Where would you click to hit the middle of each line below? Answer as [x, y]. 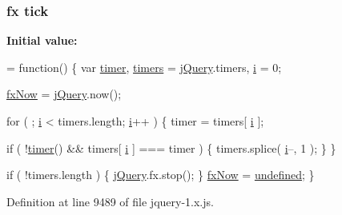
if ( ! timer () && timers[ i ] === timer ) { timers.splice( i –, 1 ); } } [171, 147]
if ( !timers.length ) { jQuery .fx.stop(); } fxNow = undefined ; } [161, 175]
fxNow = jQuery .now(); [64, 94]
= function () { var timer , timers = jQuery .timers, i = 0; [144, 67]
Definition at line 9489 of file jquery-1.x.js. [110, 201]
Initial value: [42, 40]
